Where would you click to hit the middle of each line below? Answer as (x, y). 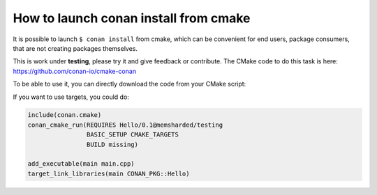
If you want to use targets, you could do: (71, 97)
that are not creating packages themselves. (75, 48)
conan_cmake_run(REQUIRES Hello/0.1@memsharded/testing (125, 125)
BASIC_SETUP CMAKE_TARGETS (133, 135)
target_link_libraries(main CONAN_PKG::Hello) (109, 173)
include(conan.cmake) (65, 115)
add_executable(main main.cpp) (81, 164)
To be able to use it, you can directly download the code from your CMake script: (130, 84)
